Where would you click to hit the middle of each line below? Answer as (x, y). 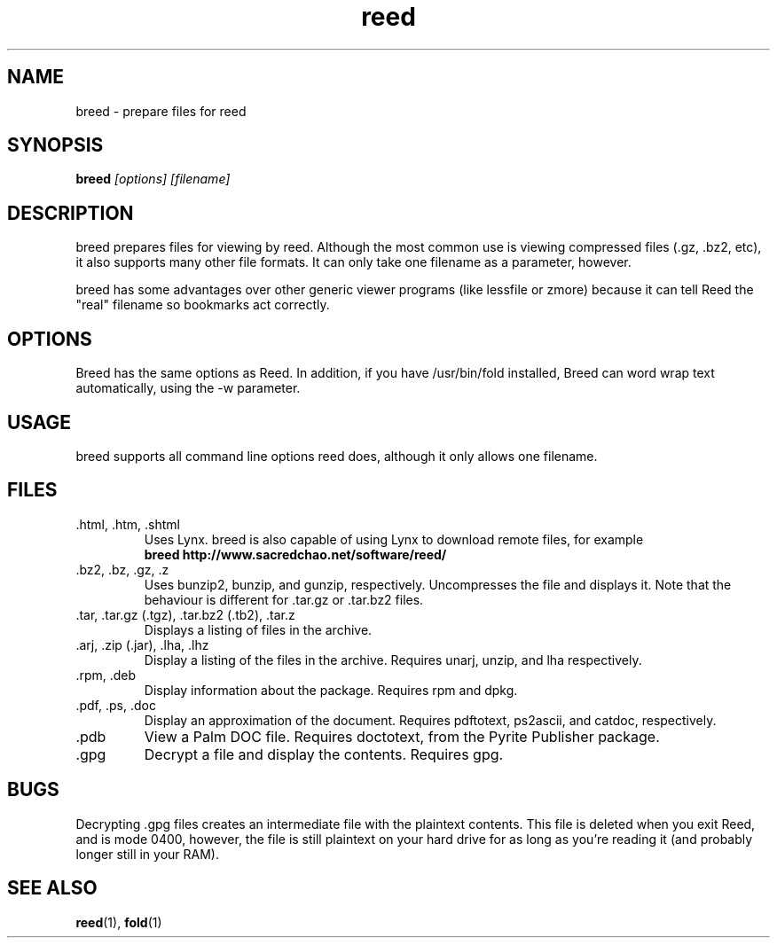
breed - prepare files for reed (161, 111)
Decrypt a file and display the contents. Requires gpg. (324, 754)
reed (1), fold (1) (119, 922)
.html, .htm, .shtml (128, 524)
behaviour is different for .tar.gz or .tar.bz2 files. (284, 599)
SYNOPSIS (55, 145)
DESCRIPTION (71, 213)
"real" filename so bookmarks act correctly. (203, 305)
